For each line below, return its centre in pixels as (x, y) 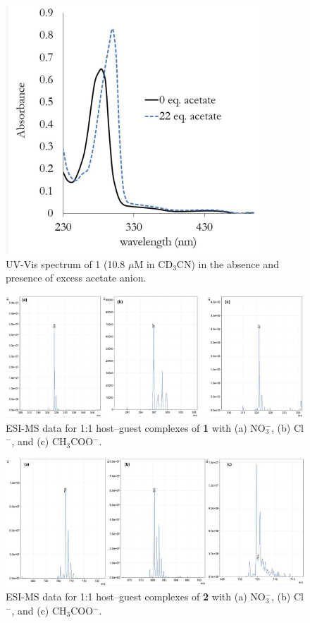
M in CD (154, 264)
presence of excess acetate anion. (76, 278)
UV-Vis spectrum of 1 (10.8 (66, 264)
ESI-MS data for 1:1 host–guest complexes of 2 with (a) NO (136, 597)
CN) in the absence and (228, 264)
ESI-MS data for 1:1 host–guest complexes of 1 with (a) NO (136, 427)
